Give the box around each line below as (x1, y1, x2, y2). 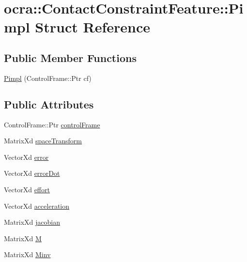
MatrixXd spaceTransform (4, 136, 82, 146)
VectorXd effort (4, 184, 50, 194)
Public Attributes (4, 96, 94, 111)
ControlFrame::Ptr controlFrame (4, 119, 100, 129)
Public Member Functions (4, 50, 137, 65)
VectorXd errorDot (4, 168, 60, 178)
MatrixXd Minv (4, 249, 51, 260)
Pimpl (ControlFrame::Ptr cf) (4, 73, 92, 83)
